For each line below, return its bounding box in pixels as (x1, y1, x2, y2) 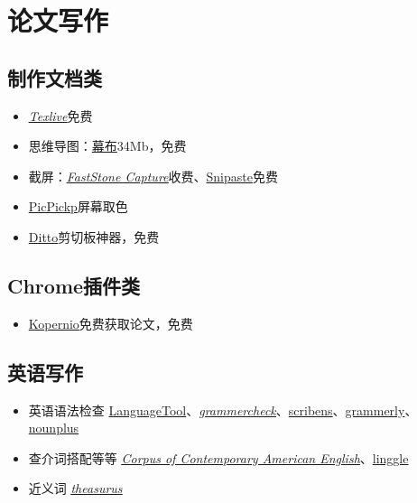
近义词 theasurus (28, 479, 123, 498)
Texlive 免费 (28, 106, 93, 125)
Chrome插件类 (7, 271, 141, 299)
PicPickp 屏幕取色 (28, 197, 128, 216)
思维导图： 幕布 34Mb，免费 (28, 136, 187, 155)
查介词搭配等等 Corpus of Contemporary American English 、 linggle (28, 448, 409, 467)
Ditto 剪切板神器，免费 (28, 227, 160, 246)
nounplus (28, 418, 79, 437)
